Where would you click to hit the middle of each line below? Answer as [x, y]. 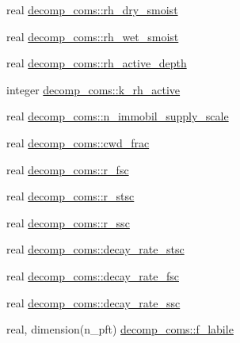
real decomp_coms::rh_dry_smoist [92, 10]
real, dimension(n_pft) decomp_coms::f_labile [120, 329]
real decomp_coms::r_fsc [68, 169]
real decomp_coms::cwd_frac [78, 142]
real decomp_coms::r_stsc [70, 196]
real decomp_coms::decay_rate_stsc [95, 249]
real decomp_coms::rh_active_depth [97, 63]
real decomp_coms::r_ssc [68, 222]
